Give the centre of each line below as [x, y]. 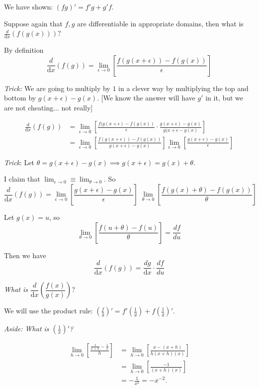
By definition [24, 50]
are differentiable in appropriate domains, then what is [160, 23]
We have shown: [29, 6]
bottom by [20, 98]
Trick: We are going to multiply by [57, 88]
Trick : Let [19, 162]
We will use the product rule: [48, 311]
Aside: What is [27, 329]
